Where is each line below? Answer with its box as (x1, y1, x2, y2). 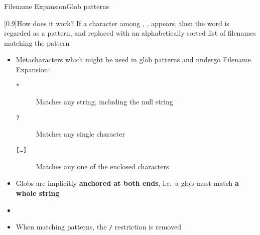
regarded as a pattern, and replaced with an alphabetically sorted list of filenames (4, 28, 256, 38)
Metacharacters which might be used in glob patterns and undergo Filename (16, 54, 251, 65)
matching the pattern (4, 37, 70, 48)
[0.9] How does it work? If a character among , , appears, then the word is (4, 18, 229, 28)
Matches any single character (36, 129, 125, 139)
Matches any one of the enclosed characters (36, 161, 169, 171)
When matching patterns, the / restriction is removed (16, 221, 181, 232)
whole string (16, 187, 60, 198)
